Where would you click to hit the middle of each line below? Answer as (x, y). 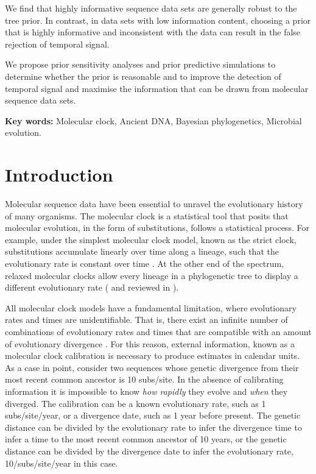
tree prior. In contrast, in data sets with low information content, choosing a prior (158, 20)
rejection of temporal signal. (57, 44)
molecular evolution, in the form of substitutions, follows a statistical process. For (157, 228)
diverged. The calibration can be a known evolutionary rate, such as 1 (135, 403)
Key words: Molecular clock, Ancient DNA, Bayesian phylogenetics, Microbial (153, 120)
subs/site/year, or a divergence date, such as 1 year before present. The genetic (153, 415)
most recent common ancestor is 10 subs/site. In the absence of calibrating (144, 379)
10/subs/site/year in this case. (61, 463)
